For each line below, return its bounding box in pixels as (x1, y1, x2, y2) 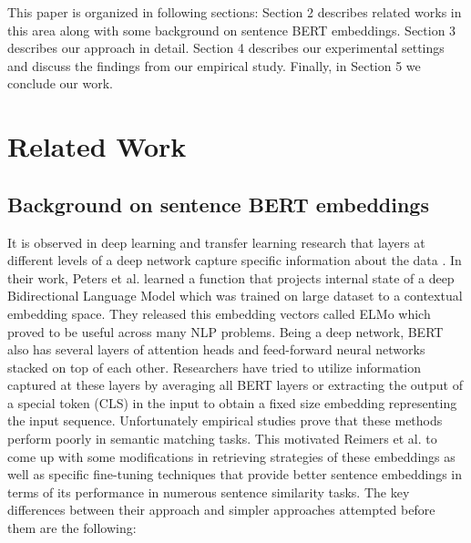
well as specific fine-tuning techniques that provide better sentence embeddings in (7, 465, 462, 484)
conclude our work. (7, 74, 113, 93)
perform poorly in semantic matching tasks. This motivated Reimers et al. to (7, 429, 437, 448)
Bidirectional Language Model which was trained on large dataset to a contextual (7, 286, 463, 305)
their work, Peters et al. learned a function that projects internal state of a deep (7, 268, 455, 287)
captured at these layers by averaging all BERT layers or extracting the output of (7, 375, 463, 394)
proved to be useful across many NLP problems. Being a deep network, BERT (7, 322, 444, 341)
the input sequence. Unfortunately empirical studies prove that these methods (7, 411, 443, 430)
